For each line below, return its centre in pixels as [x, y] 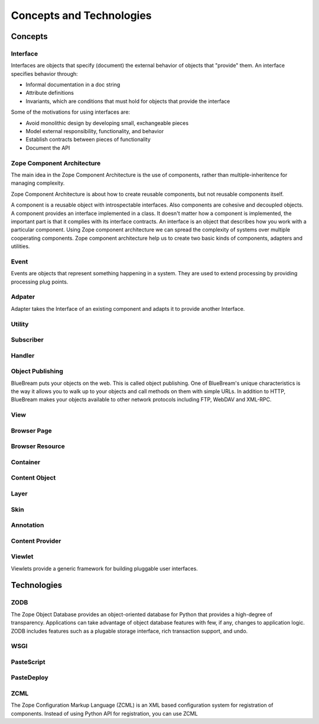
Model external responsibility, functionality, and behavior [95, 131]
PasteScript [28, 662]
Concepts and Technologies [81, 15]
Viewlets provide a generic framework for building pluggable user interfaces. [104, 568]
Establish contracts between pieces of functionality [88, 140]
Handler [23, 355]
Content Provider [36, 540]
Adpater [23, 297]
